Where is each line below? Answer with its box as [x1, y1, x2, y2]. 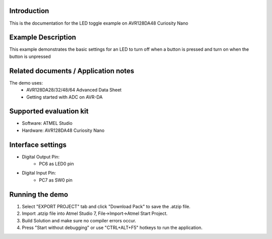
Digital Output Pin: [22, 153, 60, 160]
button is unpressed [9, 53, 51, 59]
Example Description [9, 33, 77, 42]
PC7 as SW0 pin [39, 177, 73, 183]
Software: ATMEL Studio [22, 120, 73, 126]
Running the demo [9, 190, 69, 199]
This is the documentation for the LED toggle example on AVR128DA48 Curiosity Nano [9, 20, 188, 26]
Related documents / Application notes [9, 66, 134, 75]
